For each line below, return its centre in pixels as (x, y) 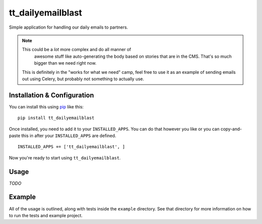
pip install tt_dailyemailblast (56, 118)
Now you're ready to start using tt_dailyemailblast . (65, 157)
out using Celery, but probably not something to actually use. (83, 79)
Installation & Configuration (51, 95)
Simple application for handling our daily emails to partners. (68, 27)
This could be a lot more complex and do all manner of (76, 50)
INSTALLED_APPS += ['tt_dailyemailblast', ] (72, 147)
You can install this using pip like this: (46, 106)
